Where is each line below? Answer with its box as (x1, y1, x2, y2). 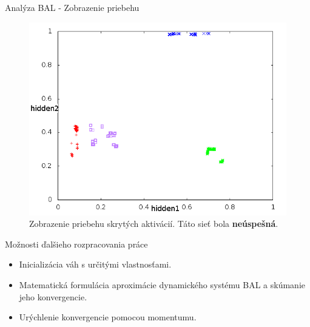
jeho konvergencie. (19, 290, 87, 303)
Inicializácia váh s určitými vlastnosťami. (19, 258, 172, 271)
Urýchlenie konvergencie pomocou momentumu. (19, 311, 197, 323)
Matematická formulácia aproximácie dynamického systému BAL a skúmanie (19, 278, 306, 291)
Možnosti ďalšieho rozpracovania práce (5, 237, 148, 250)
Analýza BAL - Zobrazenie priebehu (5, 1, 140, 13)
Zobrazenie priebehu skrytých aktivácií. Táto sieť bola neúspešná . (29, 217, 278, 230)
